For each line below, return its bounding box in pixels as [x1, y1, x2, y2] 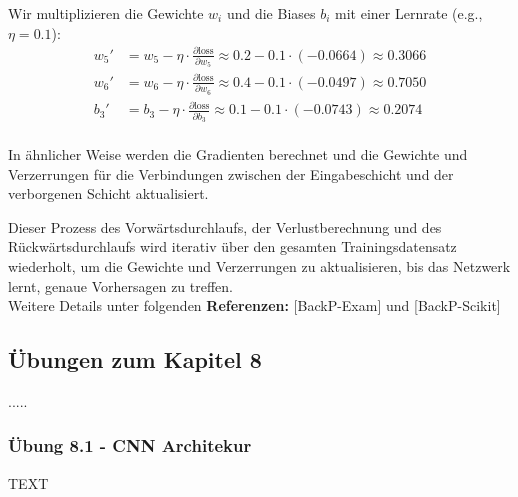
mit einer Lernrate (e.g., [335, 3, 483, 23]
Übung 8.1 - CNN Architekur [8, 433, 252, 458]
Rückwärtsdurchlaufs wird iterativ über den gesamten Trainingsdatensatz [8, 236, 457, 257]
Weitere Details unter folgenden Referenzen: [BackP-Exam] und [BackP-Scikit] [8, 295, 501, 316]
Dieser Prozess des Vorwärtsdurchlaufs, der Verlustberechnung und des [8, 216, 442, 237]
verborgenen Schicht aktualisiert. [8, 183, 209, 204]
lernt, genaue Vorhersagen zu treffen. [8, 275, 234, 296]
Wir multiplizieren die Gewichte [8, 3, 204, 23]
